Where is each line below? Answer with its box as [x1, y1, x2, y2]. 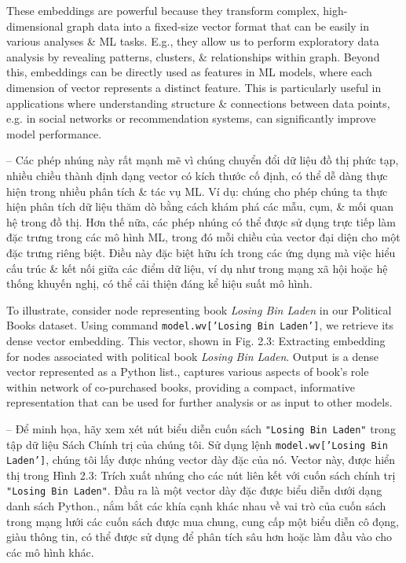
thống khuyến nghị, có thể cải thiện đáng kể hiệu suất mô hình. [6, 275, 313, 292]
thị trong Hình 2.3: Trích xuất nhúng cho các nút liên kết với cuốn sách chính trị [6, 466, 396, 483]
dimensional [6, 17, 64, 34]
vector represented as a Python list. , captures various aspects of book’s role [6, 363, 369, 380]
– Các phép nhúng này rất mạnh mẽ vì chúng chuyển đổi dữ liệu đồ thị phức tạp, [6, 152, 399, 168]
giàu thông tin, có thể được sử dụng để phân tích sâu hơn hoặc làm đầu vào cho [6, 528, 392, 545]
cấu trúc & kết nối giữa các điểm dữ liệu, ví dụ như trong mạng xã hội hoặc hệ [6, 259, 388, 276]
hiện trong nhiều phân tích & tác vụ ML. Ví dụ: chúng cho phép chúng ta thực [6, 182, 388, 199]
